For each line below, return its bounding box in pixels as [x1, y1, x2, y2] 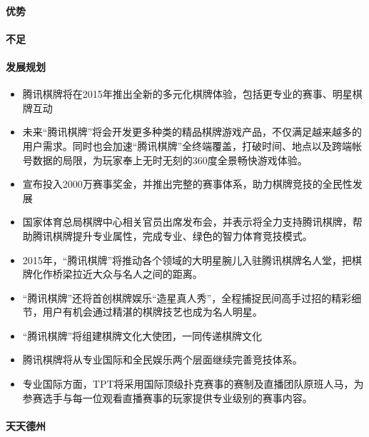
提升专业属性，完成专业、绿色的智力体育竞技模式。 [72, 228, 313, 243]
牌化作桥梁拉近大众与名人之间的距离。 [22, 266, 203, 281]
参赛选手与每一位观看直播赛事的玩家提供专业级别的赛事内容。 [22, 390, 313, 405]
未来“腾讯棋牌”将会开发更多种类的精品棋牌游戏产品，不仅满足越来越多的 [22, 124, 363, 139]
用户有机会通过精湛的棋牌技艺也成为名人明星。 [42, 304, 263, 319]
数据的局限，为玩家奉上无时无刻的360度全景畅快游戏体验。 [32, 152, 308, 167]
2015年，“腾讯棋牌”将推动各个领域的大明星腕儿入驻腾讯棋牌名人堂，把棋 [22, 252, 363, 267]
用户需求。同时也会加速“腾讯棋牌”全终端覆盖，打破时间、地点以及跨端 [22, 138, 353, 153]
